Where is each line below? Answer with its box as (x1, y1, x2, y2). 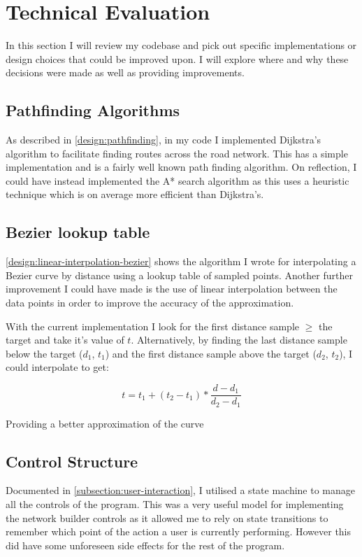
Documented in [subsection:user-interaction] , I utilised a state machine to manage (6, 483, 355, 498)
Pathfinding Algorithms (6, 99, 180, 121)
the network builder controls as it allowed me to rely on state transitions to (6, 510, 328, 525)
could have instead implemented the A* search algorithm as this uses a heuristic (6, 173, 349, 188)
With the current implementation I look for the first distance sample (6, 318, 299, 333)
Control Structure (6, 450, 138, 472)
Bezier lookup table (6, 221, 150, 243)
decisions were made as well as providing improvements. (6, 65, 245, 80)
